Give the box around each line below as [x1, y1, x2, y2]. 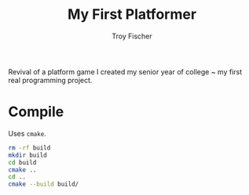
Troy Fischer [112, 31, 152, 41]
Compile [8, 103, 64, 121]
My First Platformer [67, 5, 197, 23]
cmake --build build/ [8, 180, 79, 189]
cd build [8, 158, 37, 166]
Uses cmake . [8, 128, 47, 138]
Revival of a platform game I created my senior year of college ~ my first [8, 67, 243, 76]
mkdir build [8, 151, 47, 159]
